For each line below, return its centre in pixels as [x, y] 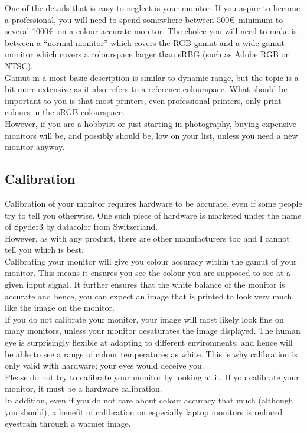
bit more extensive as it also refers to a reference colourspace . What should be [146, 89]
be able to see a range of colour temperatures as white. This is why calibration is [151, 354]
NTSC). [19, 65]
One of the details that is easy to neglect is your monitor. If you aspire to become [153, 8]
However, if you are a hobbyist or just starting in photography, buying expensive [151, 123]
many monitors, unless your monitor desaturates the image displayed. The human [153, 331]
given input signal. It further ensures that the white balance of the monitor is [145, 284]
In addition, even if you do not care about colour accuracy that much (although [149, 400]
